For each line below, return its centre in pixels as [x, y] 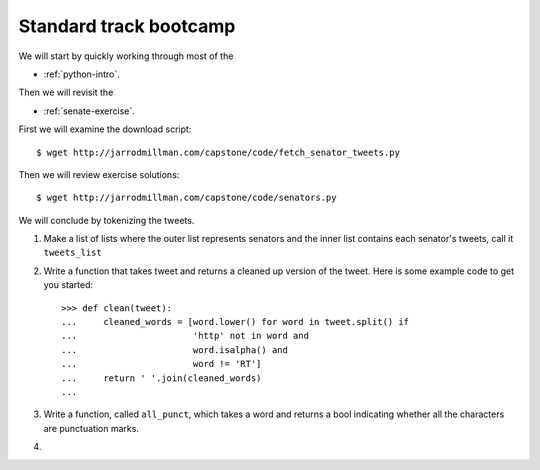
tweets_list [72, 253]
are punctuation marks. [91, 428]
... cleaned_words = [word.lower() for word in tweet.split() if [235, 322]
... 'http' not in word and [185, 336]
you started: [68, 285]
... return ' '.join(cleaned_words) [161, 378]
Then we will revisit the [66, 92]
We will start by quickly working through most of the [126, 56]
